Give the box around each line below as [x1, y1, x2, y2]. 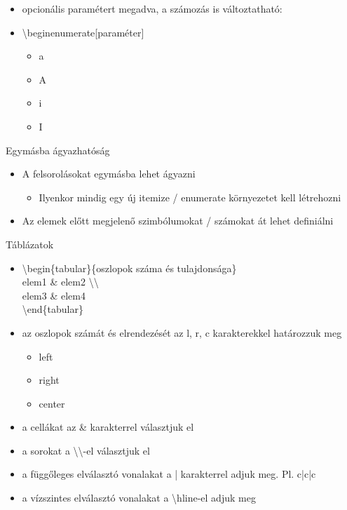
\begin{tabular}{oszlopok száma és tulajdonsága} [22, 260, 237, 275]
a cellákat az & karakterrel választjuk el [22, 420, 194, 434]
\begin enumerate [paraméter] [22, 25, 144, 39]
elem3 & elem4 [22, 288, 86, 302]
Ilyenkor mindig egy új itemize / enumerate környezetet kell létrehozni [39, 189, 341, 204]
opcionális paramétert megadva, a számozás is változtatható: [22, 1, 283, 15]
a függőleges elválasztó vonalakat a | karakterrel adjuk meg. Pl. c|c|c [22, 467, 316, 481]
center [39, 396, 65, 410]
